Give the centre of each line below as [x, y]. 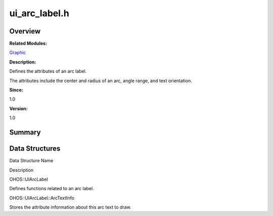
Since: [16, 90]
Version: [18, 109]
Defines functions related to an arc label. [52, 189]
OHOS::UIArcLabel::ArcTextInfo [42, 198]
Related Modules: [28, 44]
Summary [25, 132]
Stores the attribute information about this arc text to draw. [70, 207]
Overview [25, 31]
